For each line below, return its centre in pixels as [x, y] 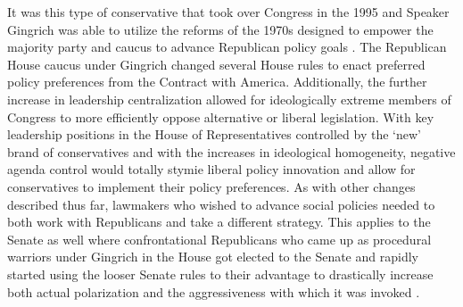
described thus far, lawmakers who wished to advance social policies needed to [221, 204]
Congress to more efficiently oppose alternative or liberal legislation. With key [221, 116]
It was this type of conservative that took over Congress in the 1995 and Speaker [228, 12]
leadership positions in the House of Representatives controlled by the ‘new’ [214, 134]
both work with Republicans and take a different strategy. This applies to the [219, 222]
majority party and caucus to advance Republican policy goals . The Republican [227, 47]
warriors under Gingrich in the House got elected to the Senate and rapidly [213, 257]
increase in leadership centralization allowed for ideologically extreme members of [229, 99]
